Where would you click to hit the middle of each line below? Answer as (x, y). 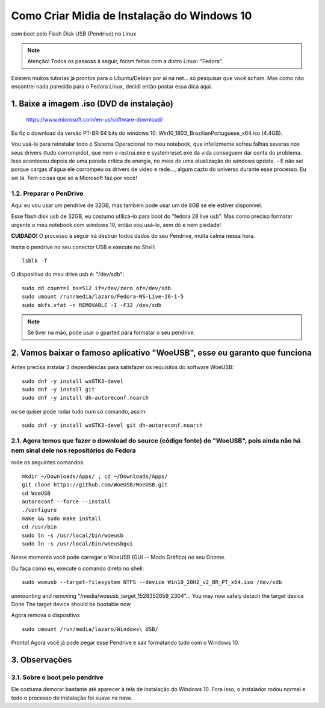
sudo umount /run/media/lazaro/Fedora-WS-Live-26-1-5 (103, 297)
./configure (39, 510)
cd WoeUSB (36, 493)
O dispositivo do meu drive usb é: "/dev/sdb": (68, 275)
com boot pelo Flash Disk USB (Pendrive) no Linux (74, 34)
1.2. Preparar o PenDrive (47, 193)
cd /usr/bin (39, 527)
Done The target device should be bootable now (71, 604)
